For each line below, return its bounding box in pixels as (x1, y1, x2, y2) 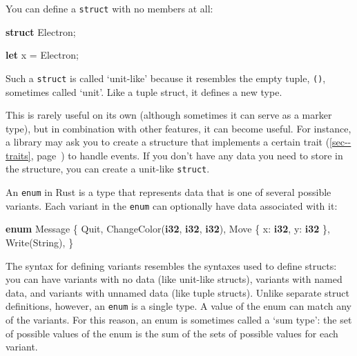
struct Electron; (6, 24, 76, 39)
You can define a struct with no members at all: (6, 1, 213, 15)
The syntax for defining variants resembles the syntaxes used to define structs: (6, 258, 337, 273)
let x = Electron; (6, 48, 79, 62)
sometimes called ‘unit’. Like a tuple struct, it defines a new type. (6, 84, 282, 99)
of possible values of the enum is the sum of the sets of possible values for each (6, 326, 338, 340)
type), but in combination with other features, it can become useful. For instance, (6, 121, 351, 135)
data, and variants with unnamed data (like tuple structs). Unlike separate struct (6, 285, 349, 299)
